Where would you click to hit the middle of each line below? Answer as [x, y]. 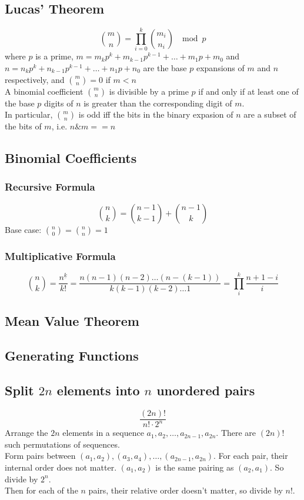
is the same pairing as [195, 467]
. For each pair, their [251, 456]
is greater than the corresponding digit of [158, 103]
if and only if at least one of [248, 91]
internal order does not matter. [61, 467]
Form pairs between [40, 456]
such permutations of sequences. [62, 444]
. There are [236, 433]
